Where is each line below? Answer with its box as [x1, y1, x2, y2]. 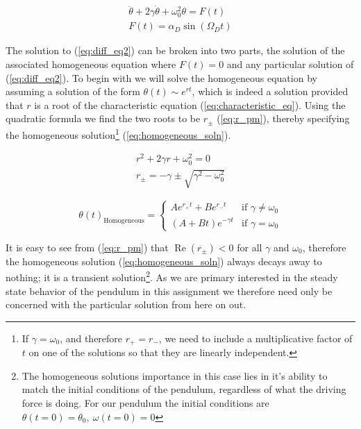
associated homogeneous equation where [6, 57, 176, 71]
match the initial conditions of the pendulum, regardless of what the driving [22, 382, 346, 396]
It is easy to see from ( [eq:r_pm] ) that [6, 239, 169, 254]
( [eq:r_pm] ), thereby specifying [217, 111, 350, 126]
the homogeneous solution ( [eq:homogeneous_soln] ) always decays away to [6, 253, 322, 268]
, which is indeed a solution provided [192, 84, 349, 99]
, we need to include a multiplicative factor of [158, 330, 353, 345]
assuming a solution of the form [6, 84, 140, 99]
